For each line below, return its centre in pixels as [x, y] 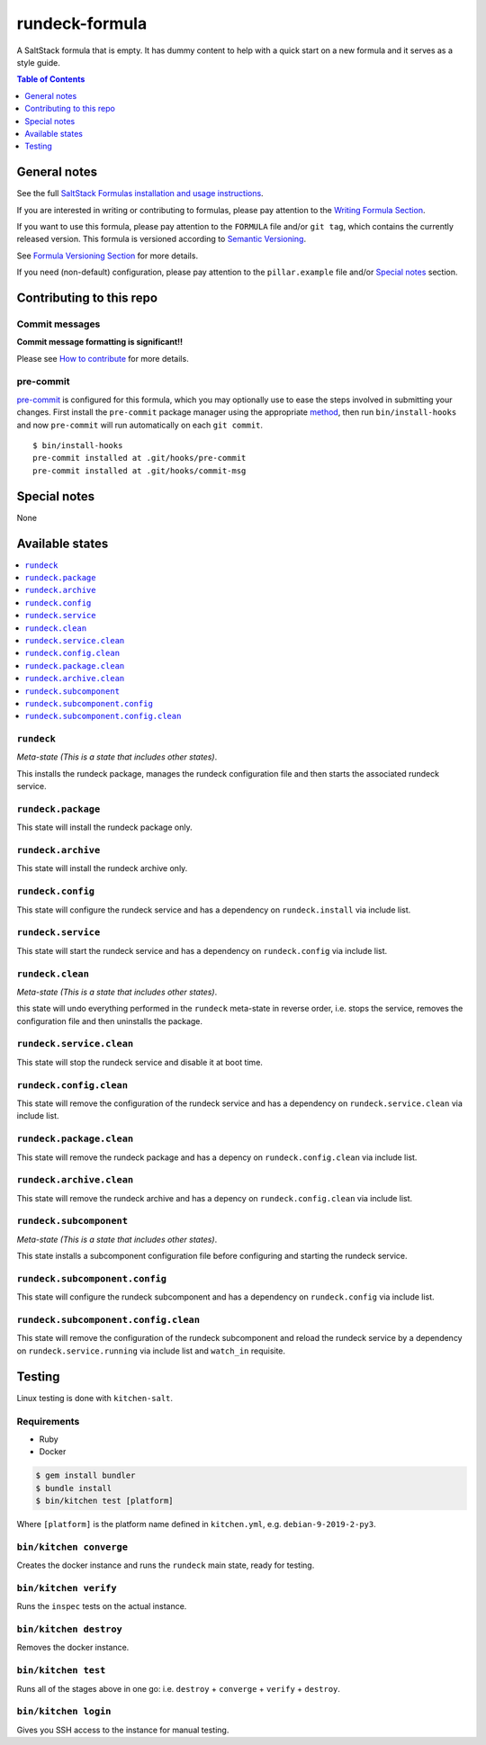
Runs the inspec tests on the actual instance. [102, 1606]
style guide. [38, 62]
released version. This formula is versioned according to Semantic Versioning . [161, 239]
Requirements [48, 1421]
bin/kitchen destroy [70, 1629]
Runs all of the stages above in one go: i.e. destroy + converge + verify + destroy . [179, 1688]
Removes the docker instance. [73, 1648]
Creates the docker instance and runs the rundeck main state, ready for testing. [166, 1565]
